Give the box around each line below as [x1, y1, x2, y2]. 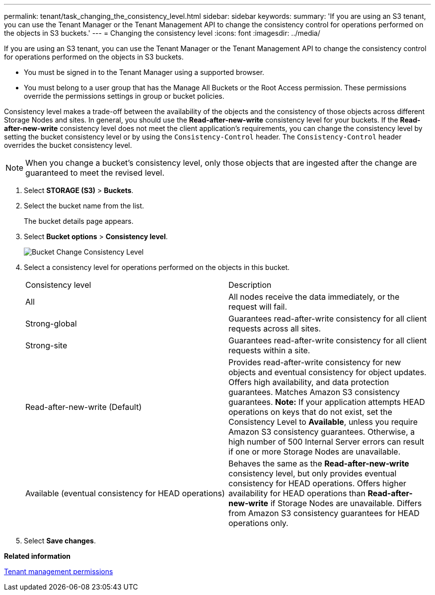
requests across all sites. [228, 324, 321, 333]
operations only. [228, 518, 289, 528]
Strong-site [25, 340, 68, 350]
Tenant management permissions [4, 567, 113, 576]
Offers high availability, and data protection [228, 377, 389, 387]
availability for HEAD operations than [228, 488, 365, 498]
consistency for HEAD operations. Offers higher [228, 478, 406, 488]
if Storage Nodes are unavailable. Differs [270, 498, 422, 508]
